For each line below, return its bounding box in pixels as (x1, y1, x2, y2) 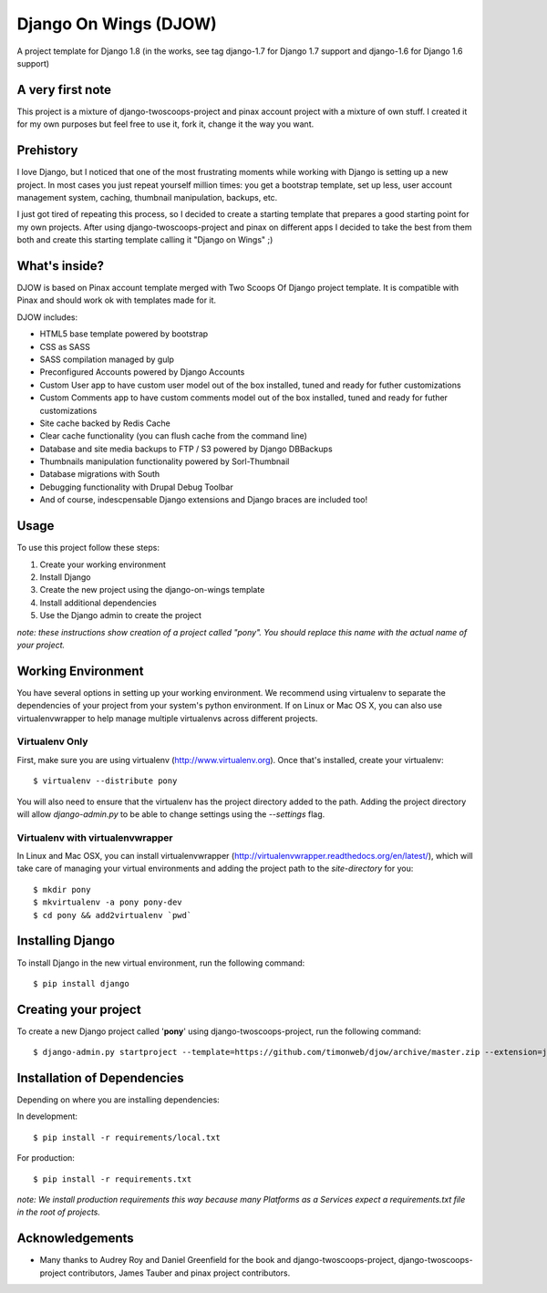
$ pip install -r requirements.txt (33, 1174, 192, 1184)
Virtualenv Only (16, 735, 88, 748)
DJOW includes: (16, 311, 78, 323)
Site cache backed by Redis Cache (39, 418, 170, 429)
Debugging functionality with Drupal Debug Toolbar (39, 481, 233, 492)
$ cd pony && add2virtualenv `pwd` (33, 910, 192, 920)
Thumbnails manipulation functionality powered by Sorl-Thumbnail (39, 456, 290, 467)
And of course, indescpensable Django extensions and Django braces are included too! (39, 494, 368, 505)
